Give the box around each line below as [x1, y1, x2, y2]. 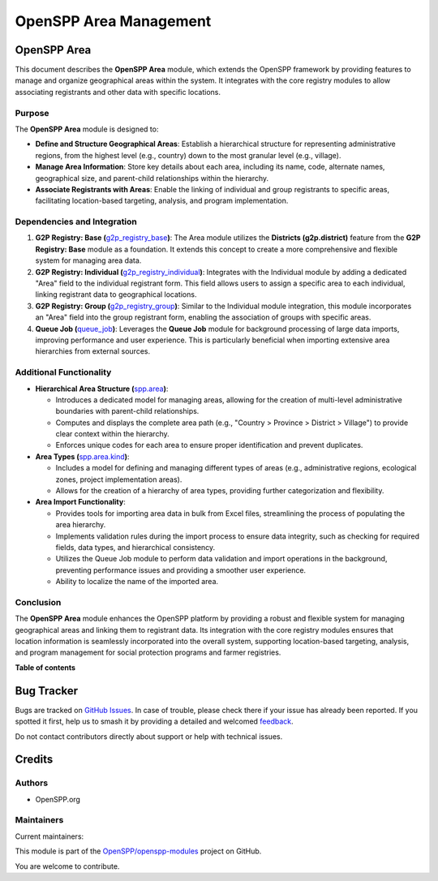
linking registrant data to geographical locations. [35, 290, 197, 299]
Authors [15, 777, 49, 789]
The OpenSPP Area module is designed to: [15, 124, 159, 134]
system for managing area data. [35, 256, 142, 265]
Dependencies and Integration [15, 216, 138, 227]
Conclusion [15, 596, 62, 608]
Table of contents [15, 662, 76, 673]
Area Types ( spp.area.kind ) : [35, 451, 130, 462]
